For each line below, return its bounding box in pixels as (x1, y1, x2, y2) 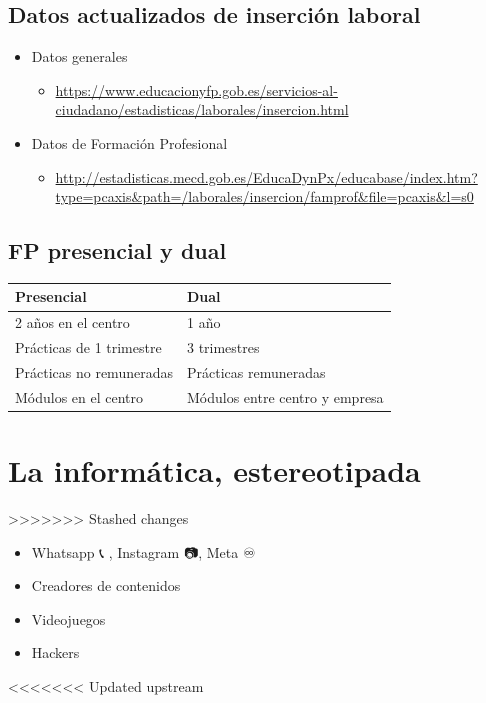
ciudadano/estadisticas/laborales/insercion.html (55, 99, 349, 120)
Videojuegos (31, 608, 106, 629)
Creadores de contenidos (31, 575, 181, 596)
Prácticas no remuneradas (15, 362, 173, 382)
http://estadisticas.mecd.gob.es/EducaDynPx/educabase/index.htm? (55, 166, 478, 187)
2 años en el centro (15, 312, 130, 333)
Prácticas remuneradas (186, 362, 326, 382)
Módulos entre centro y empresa (186, 386, 384, 407)
